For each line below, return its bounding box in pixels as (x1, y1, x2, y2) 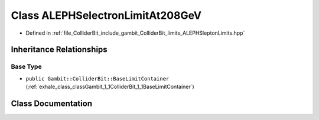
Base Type (11, 62, 42, 71)
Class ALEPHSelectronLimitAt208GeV (11, 9, 202, 22)
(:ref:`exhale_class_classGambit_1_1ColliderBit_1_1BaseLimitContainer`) (25, 83, 194, 91)
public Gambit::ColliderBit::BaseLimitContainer (25, 75, 170, 82)
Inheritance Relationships (11, 45, 108, 55)
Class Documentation (11, 98, 93, 108)
